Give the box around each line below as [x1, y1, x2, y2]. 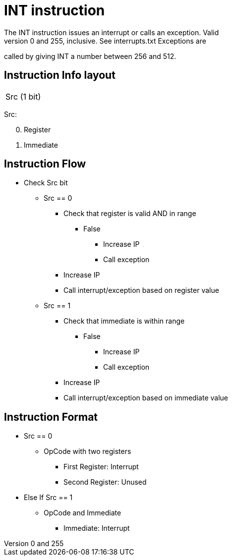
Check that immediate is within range [63, 317, 185, 326]
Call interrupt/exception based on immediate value [63, 393, 228, 402]
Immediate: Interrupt [63, 524, 130, 533]
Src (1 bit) [5, 91, 41, 102]
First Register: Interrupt [63, 462, 139, 471]
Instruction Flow [4, 158, 86, 170]
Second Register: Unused [63, 478, 147, 487]
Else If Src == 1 [24, 493, 73, 502]
